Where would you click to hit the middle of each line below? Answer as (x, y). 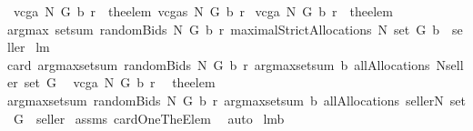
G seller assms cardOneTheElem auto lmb (149, 118)
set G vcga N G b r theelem (120, 82)
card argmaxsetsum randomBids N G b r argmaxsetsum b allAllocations (219, 64)
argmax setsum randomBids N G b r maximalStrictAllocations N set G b (224, 29)
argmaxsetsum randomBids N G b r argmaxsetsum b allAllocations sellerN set (236, 100)
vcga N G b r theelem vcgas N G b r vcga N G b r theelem (203, 11)
